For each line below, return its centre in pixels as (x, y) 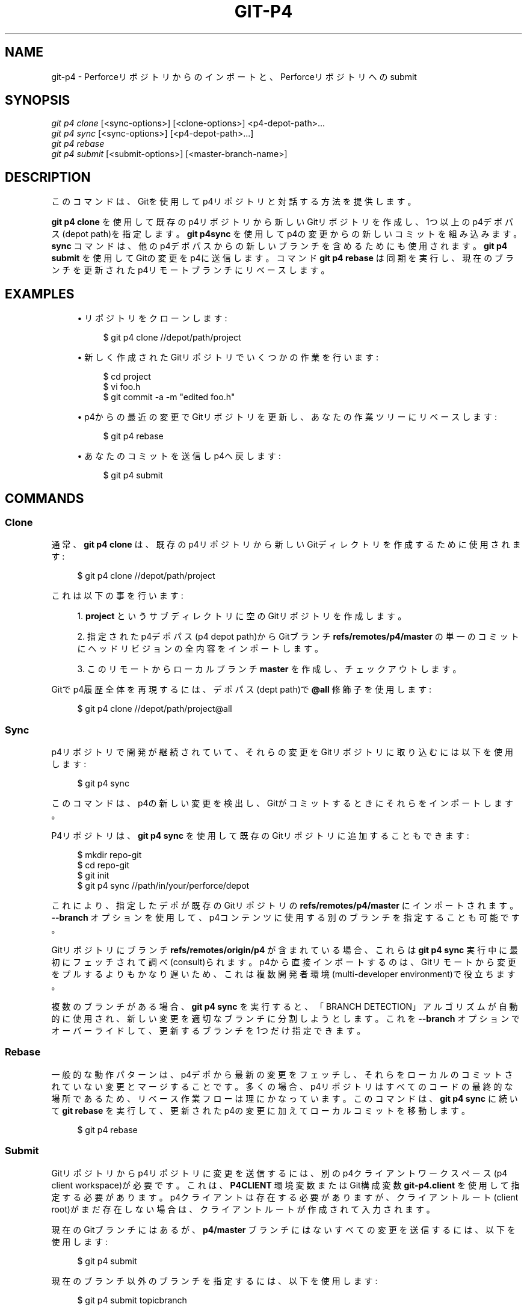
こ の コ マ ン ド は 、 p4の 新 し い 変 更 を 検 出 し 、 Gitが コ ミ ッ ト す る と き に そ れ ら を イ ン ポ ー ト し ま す (282, 803)
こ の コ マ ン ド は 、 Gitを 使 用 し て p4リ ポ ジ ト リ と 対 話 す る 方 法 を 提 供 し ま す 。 (234, 202)
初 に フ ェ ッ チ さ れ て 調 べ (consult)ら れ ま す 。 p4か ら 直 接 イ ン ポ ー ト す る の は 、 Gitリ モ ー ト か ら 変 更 (284, 962)
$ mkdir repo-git (109, 855)
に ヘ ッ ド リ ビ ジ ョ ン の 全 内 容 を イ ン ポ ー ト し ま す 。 (200, 649)
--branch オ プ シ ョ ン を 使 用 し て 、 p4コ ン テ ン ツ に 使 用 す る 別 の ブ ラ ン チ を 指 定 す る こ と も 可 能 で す (285, 918)
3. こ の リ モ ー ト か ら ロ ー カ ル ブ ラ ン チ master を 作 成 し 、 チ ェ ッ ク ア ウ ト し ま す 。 (269, 669)
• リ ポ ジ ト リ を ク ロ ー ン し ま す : (152, 318)
